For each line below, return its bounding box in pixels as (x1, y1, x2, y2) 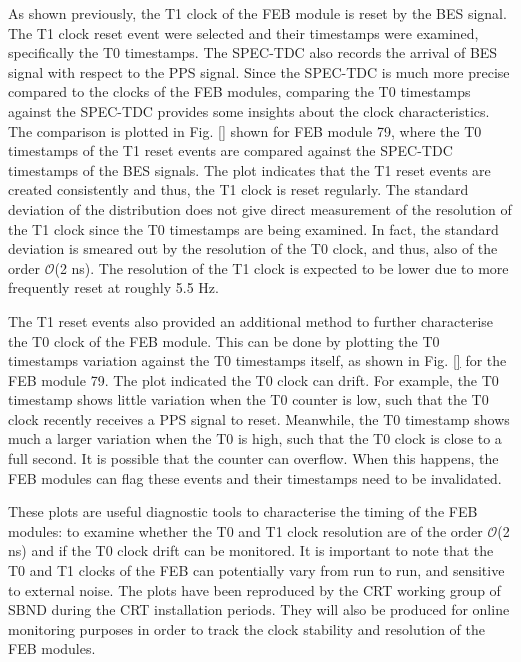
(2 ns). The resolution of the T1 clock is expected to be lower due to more (54, 257, 509, 278)
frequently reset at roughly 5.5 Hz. (8, 277, 219, 298)
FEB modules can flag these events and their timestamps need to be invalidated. (8, 467, 502, 488)
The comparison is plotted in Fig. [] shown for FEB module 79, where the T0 (8, 120, 482, 141)
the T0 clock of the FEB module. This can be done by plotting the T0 (8, 330, 440, 351)
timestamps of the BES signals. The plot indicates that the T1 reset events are (8, 159, 491, 180)
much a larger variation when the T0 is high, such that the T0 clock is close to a (8, 428, 502, 449)
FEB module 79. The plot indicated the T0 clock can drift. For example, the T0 (8, 369, 499, 390)
